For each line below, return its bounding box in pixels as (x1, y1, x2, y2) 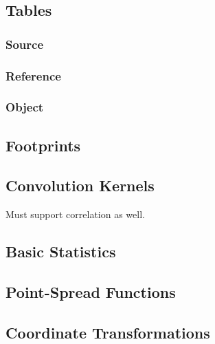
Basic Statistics (5, 241, 116, 262)
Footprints (5, 134, 81, 155)
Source (5, 35, 44, 52)
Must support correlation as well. (5, 207, 145, 222)
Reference (5, 67, 61, 84)
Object (5, 98, 44, 116)
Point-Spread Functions (5, 281, 176, 303)
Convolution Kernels (5, 175, 155, 196)
